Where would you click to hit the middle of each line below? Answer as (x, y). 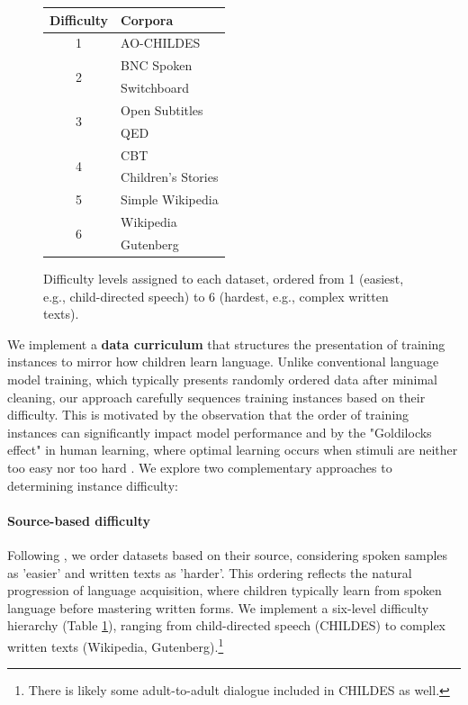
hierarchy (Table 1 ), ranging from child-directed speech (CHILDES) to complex (226, 625)
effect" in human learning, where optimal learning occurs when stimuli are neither (233, 450)
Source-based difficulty (79, 520)
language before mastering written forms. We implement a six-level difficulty (218, 607)
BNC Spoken (157, 65)
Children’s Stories (170, 177)
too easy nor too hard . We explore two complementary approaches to (200, 467)
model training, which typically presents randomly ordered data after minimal (222, 379)
